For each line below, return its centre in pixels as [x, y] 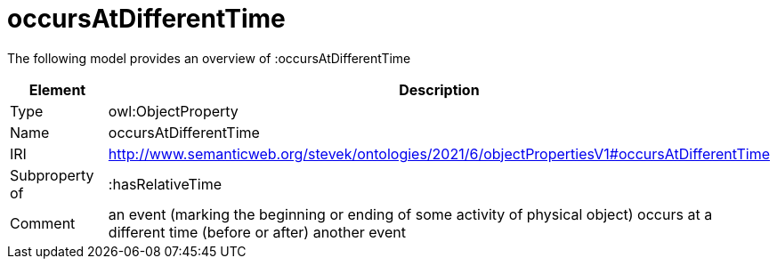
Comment [43, 223]
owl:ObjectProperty [173, 111]
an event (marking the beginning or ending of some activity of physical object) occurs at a [410, 214]
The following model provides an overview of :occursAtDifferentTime [209, 58]
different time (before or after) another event [257, 232]
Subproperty [52, 175]
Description [439, 89]
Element [57, 89]
